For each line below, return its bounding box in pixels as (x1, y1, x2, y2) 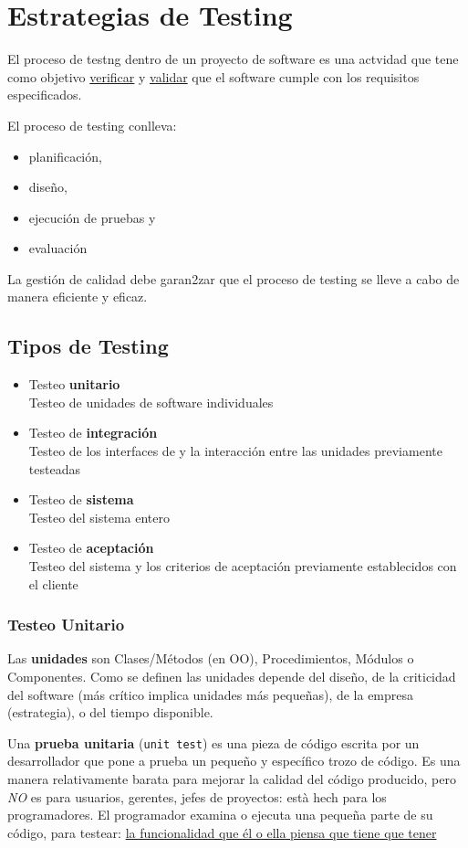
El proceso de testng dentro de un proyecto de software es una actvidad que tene (7, 49, 459, 69)
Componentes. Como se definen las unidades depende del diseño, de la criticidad (7, 667, 456, 686)
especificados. (7, 85, 82, 104)
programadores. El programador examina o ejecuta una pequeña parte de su (7, 805, 433, 824)
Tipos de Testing (7, 332, 169, 360)
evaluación (28, 238, 88, 258)
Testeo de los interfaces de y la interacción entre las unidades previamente (28, 441, 442, 461)
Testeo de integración (28, 423, 158, 442)
